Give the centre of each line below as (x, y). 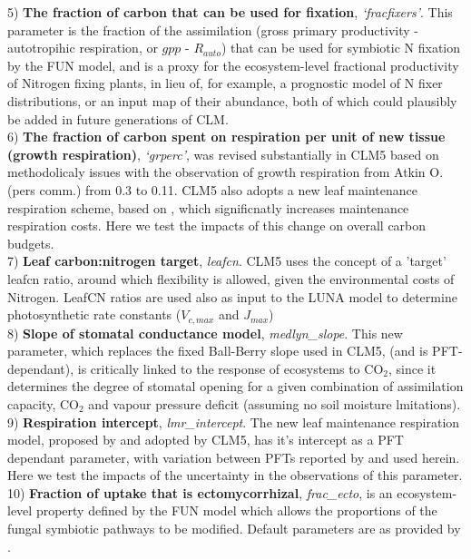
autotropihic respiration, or (83, 48)
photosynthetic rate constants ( (94, 314)
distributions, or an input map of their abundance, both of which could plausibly (232, 100)
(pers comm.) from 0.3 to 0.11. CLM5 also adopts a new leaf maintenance (212, 189)
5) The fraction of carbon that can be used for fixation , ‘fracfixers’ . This (230, 12)
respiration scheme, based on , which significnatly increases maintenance (208, 207)
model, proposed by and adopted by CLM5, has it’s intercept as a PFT (206, 440)
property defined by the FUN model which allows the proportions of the (236, 510)
